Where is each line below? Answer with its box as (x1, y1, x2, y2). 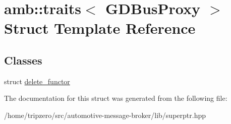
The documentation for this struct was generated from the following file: (4, 93, 227, 103)
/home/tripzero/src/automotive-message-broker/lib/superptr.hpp (4, 109, 206, 120)
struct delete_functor (4, 76, 70, 86)
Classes (4, 52, 42, 68)
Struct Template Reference (4, 18, 196, 38)
